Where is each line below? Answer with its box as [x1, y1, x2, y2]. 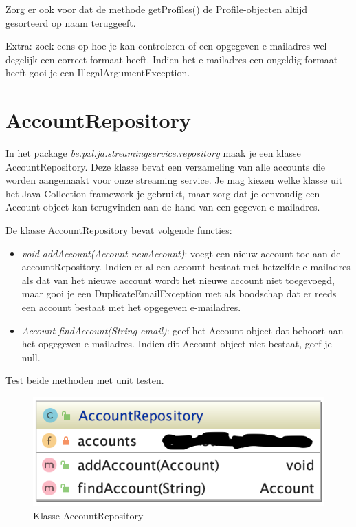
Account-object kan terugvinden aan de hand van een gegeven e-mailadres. [5, 200, 320, 214]
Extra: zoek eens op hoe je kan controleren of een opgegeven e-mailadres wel [5, 39, 327, 53]
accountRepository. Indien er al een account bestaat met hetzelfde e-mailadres [21, 259, 351, 274]
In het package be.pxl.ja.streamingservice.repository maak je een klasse [5, 146, 301, 160]
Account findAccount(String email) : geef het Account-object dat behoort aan [21, 323, 344, 337]
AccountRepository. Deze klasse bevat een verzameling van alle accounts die [5, 159, 326, 173]
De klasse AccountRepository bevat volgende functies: [5, 223, 232, 237]
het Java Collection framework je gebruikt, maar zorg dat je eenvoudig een [5, 186, 320, 200]
